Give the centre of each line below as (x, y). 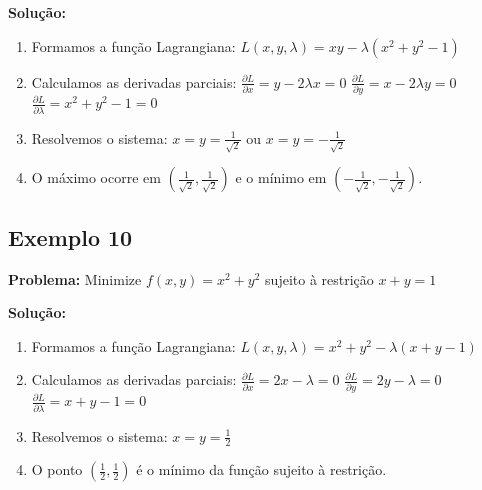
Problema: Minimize (75, 278)
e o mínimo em (281, 177)
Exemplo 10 (70, 236)
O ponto (57, 469)
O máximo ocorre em (96, 177)
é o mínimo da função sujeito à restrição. (261, 469)
